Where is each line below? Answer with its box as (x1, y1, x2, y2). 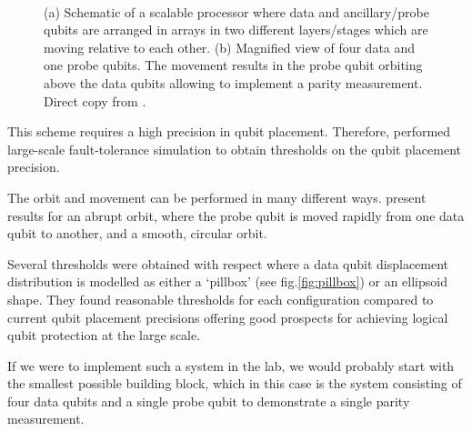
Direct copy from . (44, 91, 146, 110)
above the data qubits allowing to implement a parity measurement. (44, 73, 423, 92)
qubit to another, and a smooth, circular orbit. (7, 224, 267, 243)
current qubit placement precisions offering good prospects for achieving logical (7, 307, 448, 326)
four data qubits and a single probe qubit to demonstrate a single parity (7, 391, 410, 410)
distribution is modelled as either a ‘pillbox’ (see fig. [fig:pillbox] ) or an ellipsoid (7, 272, 447, 291)
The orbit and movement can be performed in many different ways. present (7, 187, 427, 206)
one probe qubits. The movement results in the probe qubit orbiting (44, 55, 423, 75)
